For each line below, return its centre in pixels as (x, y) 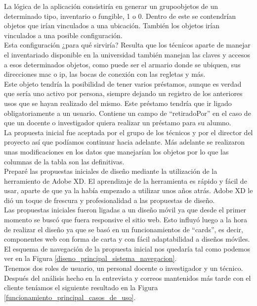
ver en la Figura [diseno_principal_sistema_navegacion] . (90, 258)
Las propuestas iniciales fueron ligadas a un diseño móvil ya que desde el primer (125, 210)
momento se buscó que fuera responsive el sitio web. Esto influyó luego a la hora (126, 220)
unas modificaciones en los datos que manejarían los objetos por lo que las (116, 151)
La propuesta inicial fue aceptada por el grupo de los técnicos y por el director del (128, 132)
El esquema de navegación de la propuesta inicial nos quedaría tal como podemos (127, 248)
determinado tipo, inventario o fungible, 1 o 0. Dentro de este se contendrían (120, 16)
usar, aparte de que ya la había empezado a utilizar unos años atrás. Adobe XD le (128, 190)
